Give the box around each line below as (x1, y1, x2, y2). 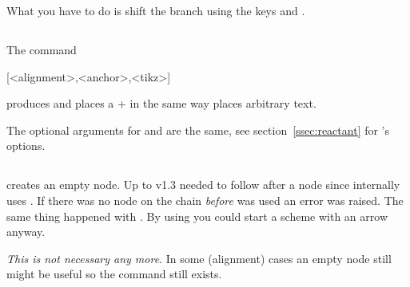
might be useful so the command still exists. (6, 265, 222, 282)
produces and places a (6, 95, 114, 112)
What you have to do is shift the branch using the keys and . (6, 2, 305, 18)
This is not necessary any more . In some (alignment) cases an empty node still (6, 250, 392, 266)
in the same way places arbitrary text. (129, 95, 316, 112)
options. (6, 137, 46, 154)
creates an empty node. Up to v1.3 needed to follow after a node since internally (6, 176, 400, 193)
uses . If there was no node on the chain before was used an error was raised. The (6, 191, 404, 208)
